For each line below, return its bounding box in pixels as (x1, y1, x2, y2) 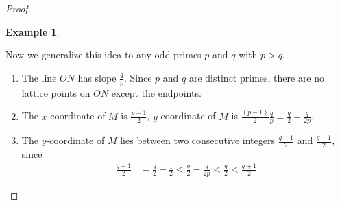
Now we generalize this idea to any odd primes (5, 47, 202, 62)
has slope (77, 70, 117, 84)
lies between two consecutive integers (120, 133, 275, 147)
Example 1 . (5, 24, 60, 38)
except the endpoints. (111, 85, 202, 99)
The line (21, 70, 57, 84)
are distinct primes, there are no (189, 70, 325, 84)
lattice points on (21, 85, 90, 99)
